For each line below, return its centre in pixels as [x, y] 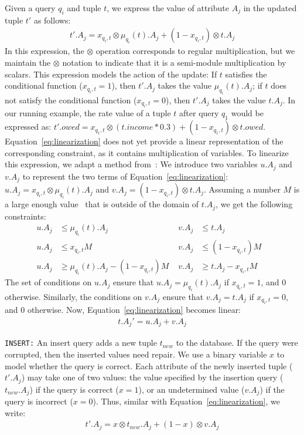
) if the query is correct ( [74, 389]
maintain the [28, 63]
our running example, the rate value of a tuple [88, 113]
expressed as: [28, 127]
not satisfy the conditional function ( [71, 100]
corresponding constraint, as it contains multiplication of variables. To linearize [147, 152]
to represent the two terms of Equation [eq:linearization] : [125, 176]
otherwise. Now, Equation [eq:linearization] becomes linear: [134, 310]
